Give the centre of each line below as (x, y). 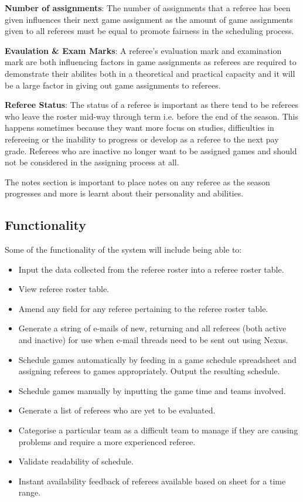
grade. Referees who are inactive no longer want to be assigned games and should (151, 150)
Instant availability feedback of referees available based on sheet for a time (152, 481)
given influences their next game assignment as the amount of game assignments (149, 19)
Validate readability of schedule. (76, 461)
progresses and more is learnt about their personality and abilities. (124, 193)
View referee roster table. (64, 289)
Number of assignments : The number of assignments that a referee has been (148, 8)
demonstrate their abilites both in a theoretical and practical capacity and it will (150, 73)
